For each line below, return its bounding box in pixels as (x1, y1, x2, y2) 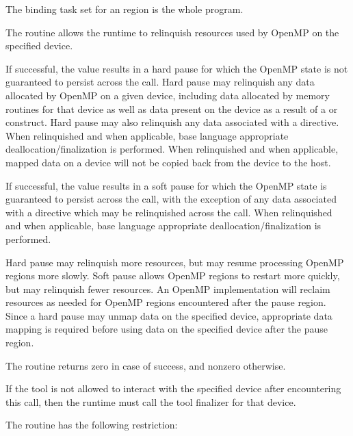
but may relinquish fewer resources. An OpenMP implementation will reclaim (5, 281, 330, 296)
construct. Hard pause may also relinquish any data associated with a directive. (5, 115, 339, 129)
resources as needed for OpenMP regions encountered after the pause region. (5, 295, 326, 309)
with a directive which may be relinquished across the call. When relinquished (5, 205, 332, 219)
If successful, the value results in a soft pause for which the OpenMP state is (5, 178, 327, 192)
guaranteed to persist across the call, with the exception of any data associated (5, 192, 337, 206)
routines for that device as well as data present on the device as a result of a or (5, 101, 338, 116)
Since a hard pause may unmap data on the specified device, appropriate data (5, 308, 332, 322)
